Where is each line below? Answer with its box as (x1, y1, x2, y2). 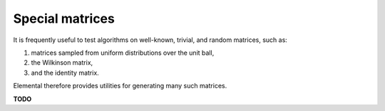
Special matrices (13, 11, 115, 26)
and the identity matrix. (31, 68, 99, 77)
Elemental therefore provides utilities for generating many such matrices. (13, 82, 227, 90)
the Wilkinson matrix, (31, 58, 93, 67)
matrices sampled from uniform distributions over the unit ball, (31, 48, 215, 57)
